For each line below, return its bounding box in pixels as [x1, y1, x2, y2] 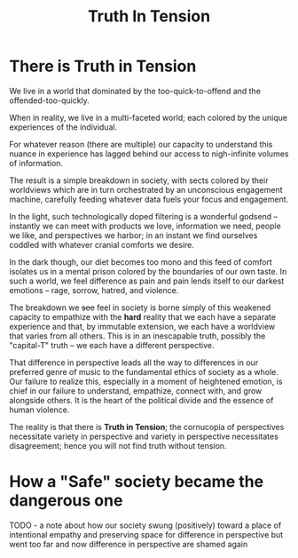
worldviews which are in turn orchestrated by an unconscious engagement [9, 184, 283, 195]
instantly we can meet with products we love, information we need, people [9, 220, 281, 231]
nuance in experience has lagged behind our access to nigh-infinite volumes [9, 148, 289, 159]
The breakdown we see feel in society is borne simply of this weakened [9, 302, 271, 313]
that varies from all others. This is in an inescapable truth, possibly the [9, 331, 266, 341]
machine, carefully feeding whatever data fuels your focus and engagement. [9, 194, 289, 204]
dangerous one [9, 490, 123, 511]
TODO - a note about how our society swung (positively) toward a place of [9, 520, 282, 530]
